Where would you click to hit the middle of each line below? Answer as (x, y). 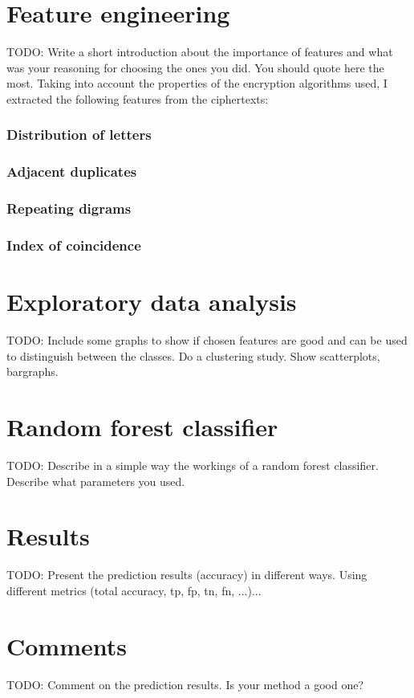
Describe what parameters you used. (96, 481)
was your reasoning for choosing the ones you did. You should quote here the (195, 67)
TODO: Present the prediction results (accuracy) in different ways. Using (187, 575)
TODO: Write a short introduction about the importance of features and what (200, 52)
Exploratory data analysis (152, 302)
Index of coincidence (74, 245)
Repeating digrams (69, 208)
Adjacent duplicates (72, 171)
